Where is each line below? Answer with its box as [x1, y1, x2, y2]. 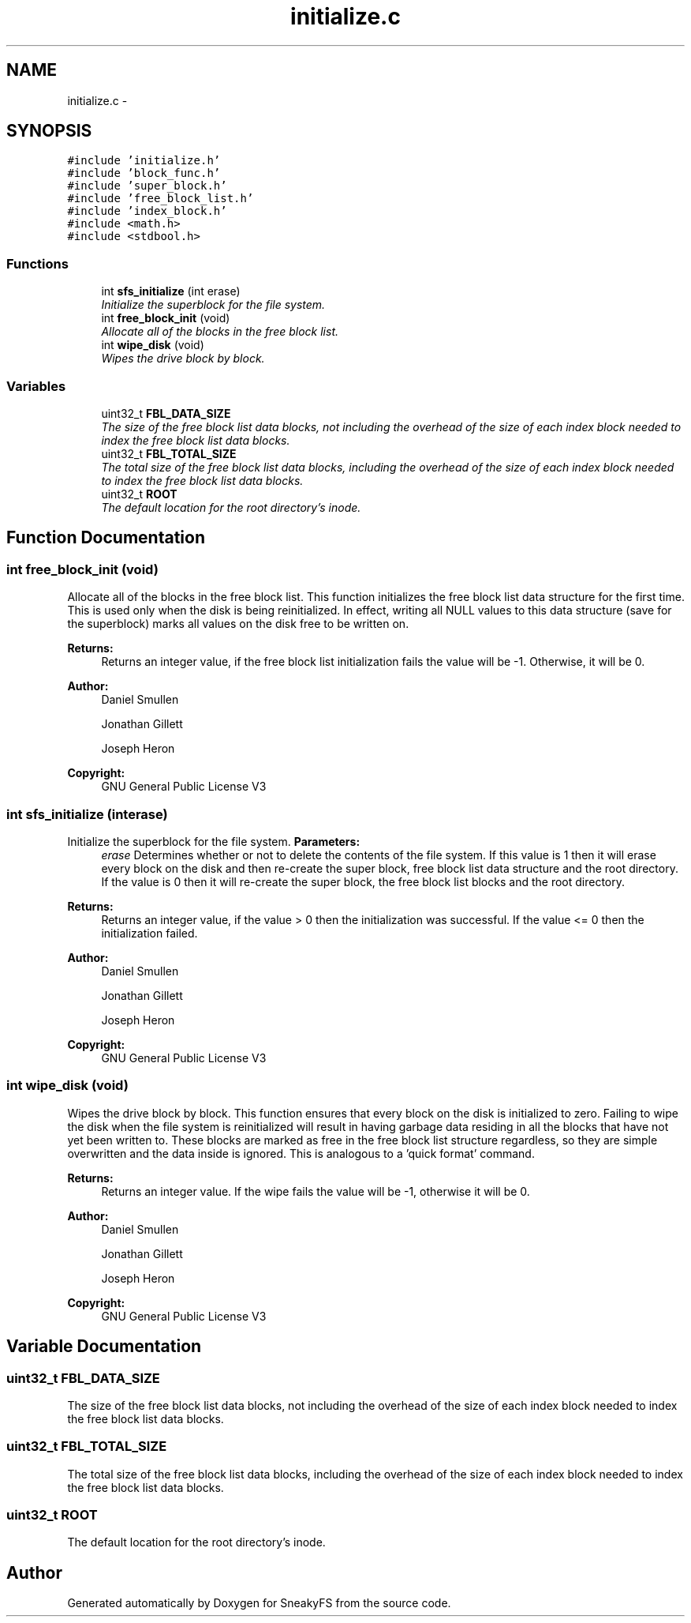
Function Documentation [6, 528, 205, 548]
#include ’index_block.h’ [67, 205, 227, 218]
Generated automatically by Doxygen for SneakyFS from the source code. [67, 1596, 451, 1610]
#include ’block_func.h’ [67, 167, 221, 180]
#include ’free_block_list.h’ [67, 192, 254, 205]
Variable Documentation [6, 1336, 202, 1357]
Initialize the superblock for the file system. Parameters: [67, 834, 360, 848]
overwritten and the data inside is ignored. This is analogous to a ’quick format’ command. [67, 1146, 535, 1160]
